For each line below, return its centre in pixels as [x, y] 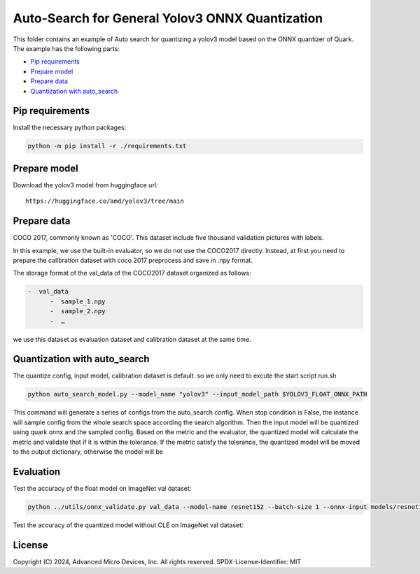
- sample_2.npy [78, 311]
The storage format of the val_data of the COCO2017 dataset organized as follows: [132, 273]
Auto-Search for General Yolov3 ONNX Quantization [168, 18]
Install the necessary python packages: [70, 128]
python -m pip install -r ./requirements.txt [107, 146]
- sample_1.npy [78, 301]
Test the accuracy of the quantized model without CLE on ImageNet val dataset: [128, 525]
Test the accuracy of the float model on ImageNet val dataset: [102, 488]
